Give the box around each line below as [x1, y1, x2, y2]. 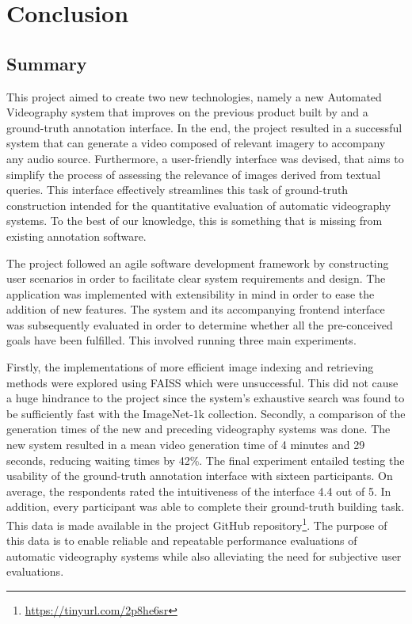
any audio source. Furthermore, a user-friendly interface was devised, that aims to [6, 150, 404, 166]
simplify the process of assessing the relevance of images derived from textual [6, 166, 381, 182]
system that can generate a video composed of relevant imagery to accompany [6, 135, 386, 151]
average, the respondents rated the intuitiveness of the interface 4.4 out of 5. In [6, 482, 391, 499]
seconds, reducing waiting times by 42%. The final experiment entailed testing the [6, 451, 405, 468]
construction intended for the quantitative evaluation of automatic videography [6, 196, 391, 213]
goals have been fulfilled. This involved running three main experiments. [6, 332, 357, 348]
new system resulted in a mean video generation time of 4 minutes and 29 [6, 436, 365, 453]
